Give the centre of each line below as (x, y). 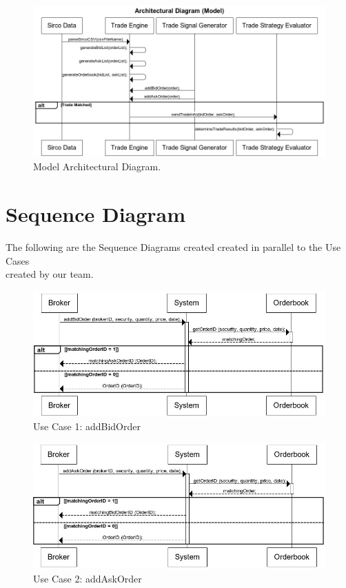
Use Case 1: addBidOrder (87, 426)
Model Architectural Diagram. (97, 166)
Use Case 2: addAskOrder (88, 578)
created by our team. (50, 274)
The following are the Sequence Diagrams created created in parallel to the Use (173, 246)
